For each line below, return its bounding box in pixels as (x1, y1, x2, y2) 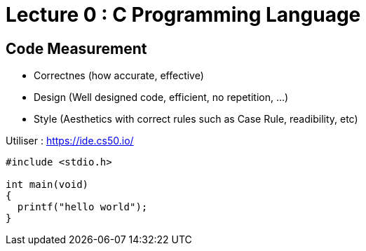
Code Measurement (6, 39, 147, 57)
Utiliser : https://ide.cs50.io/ (6, 135, 134, 147)
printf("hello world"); (17, 201, 148, 213)
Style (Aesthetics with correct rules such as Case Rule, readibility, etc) (34, 113, 358, 125)
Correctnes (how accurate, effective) (34, 69, 204, 82)
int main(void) (6, 179, 89, 191)
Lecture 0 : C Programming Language (6, 3, 361, 27)
